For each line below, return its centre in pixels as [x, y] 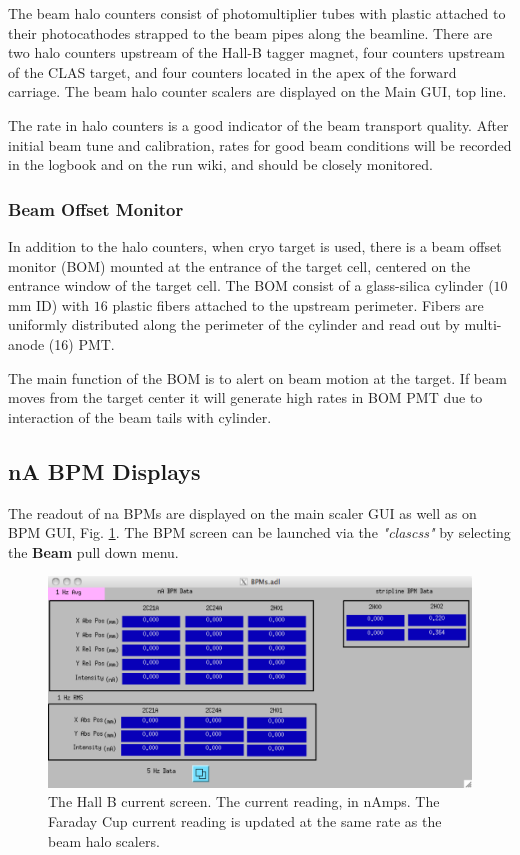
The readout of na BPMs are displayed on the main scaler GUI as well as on [242, 512]
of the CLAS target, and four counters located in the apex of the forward [232, 71]
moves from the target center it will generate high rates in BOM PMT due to [245, 397]
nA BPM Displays [104, 470]
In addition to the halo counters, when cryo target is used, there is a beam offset [255, 245]
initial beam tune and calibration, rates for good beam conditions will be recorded [260, 144]
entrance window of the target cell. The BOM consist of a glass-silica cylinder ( [251, 285]
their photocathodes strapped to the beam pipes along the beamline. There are [250, 32]
